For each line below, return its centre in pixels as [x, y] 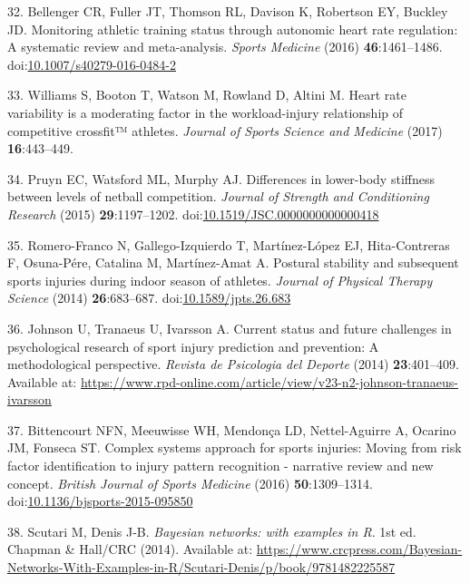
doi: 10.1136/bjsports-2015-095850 [100, 501]
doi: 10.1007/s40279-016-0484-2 [92, 64]
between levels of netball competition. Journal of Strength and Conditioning [218, 196]
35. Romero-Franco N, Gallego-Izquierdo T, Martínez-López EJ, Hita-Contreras [229, 244]
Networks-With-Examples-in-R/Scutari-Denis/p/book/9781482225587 [201, 567]
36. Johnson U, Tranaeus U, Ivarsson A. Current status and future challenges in [230, 328]
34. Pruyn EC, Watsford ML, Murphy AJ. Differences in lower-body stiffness [221, 178]
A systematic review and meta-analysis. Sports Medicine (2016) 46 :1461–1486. [225, 47]
